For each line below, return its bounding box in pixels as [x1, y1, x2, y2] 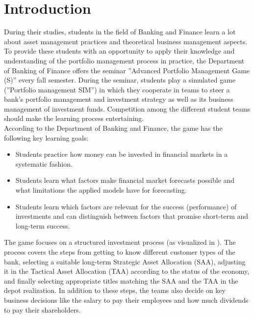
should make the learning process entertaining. [4, 113, 144, 123]
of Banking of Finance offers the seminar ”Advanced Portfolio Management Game [4, 65, 250, 75]
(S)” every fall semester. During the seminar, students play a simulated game [4, 75, 236, 85]
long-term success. [15, 220, 70, 231]
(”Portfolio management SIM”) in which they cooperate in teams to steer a [4, 84, 230, 94]
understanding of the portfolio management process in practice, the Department [4, 55, 245, 65]
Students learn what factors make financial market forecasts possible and [15, 175, 235, 185]
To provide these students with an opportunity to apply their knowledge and [4, 46, 235, 56]
